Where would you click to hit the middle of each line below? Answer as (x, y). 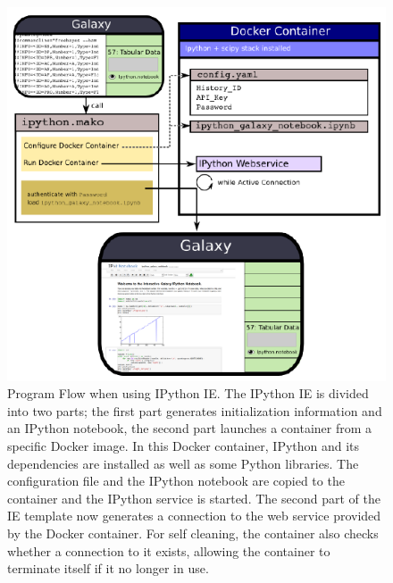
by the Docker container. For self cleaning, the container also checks (193, 533)
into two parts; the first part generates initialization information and (195, 410)
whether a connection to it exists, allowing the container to (169, 550)
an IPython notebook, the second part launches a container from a (190, 428)
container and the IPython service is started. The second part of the (194, 498)
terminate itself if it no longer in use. (108, 568)
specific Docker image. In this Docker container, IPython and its (184, 445)
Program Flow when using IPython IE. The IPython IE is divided (188, 393)
